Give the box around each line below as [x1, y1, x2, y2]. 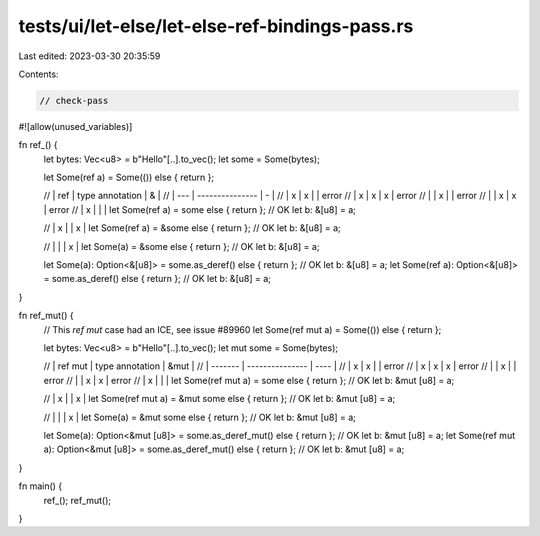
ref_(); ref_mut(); [43, 494, 112, 506]
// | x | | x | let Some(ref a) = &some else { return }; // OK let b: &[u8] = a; [43, 222, 342, 234]
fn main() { [18, 480, 63, 492]
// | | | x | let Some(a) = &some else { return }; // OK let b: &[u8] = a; [43, 240, 320, 252]
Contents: [18, 68, 59, 80]
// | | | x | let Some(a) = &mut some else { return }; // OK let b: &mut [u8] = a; [43, 411, 357, 423]
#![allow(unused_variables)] [18, 120, 133, 132]
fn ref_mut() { [18, 310, 74, 322]
